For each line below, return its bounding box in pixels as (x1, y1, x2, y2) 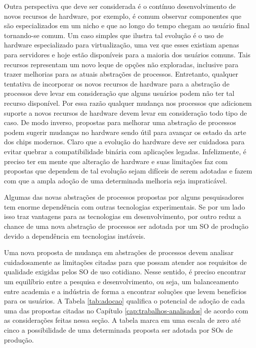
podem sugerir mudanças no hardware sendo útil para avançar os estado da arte (4, 127, 246, 137)
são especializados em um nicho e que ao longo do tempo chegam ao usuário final (4, 20, 250, 31)
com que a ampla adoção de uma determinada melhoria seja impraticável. (4, 175, 227, 185)
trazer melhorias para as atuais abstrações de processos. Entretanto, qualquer (4, 69, 238, 79)
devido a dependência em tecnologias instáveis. (4, 230, 146, 241)
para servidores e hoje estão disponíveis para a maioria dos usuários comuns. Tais (4, 49, 251, 59)
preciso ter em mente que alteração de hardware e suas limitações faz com (4, 156, 228, 166)
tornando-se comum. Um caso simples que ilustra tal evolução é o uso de (4, 30, 224, 40)
